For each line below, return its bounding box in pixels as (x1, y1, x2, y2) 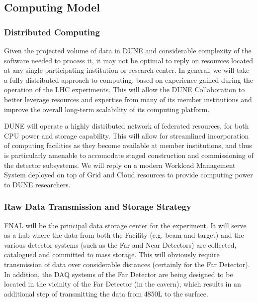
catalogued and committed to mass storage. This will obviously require (4, 249, 220, 260)
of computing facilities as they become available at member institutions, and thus (4, 140, 252, 151)
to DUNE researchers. (4, 179, 71, 189)
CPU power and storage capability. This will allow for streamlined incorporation (4, 130, 249, 141)
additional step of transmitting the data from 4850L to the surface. (4, 288, 208, 299)
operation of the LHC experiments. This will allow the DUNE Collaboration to (4, 84, 245, 95)
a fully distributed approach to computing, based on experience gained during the (4, 74, 253, 85)
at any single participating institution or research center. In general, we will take (4, 65, 250, 75)
